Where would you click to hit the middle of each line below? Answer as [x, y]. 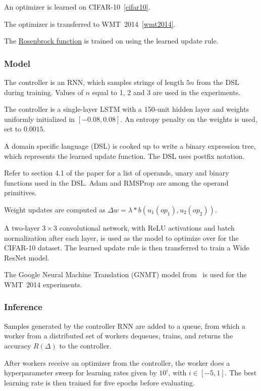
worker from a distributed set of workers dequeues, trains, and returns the [119, 336]
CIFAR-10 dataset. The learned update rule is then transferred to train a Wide [127, 248]
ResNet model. [27, 257]
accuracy [18, 345]
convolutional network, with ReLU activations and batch [147, 227]
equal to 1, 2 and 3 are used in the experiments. [166, 92]
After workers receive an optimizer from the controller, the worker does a [117, 362]
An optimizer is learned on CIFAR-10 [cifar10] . [77, 7]
